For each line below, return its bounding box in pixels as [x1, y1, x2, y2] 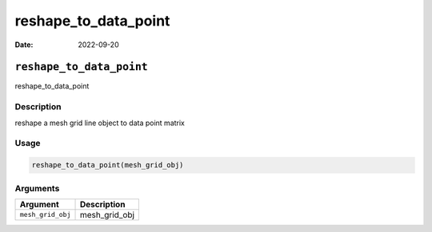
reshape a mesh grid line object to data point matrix [14, 118, 186, 128]
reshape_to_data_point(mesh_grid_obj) [31, 160, 184, 170]
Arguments [14, 183, 60, 194]
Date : [14, 40, 34, 49]
